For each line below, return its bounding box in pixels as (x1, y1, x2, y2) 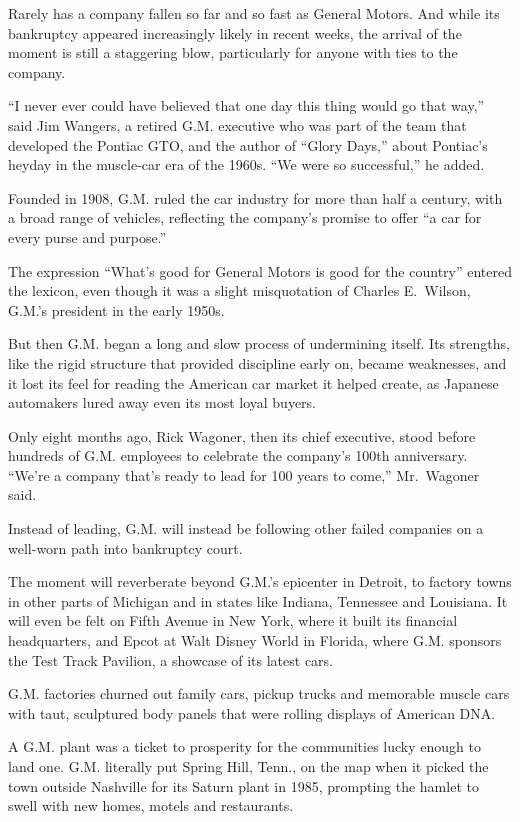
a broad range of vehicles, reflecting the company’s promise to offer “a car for (8, 207, 482, 228)
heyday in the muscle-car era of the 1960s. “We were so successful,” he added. (8, 154, 485, 175)
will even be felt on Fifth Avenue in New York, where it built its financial (8, 610, 458, 631)
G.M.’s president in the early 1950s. (8, 299, 225, 320)
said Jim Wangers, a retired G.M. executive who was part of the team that (8, 114, 467, 135)
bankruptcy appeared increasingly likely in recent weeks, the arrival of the (8, 22, 462, 43)
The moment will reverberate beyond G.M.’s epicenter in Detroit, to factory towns (8, 571, 512, 592)
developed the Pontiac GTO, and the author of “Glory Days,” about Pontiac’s (8, 134, 488, 155)
